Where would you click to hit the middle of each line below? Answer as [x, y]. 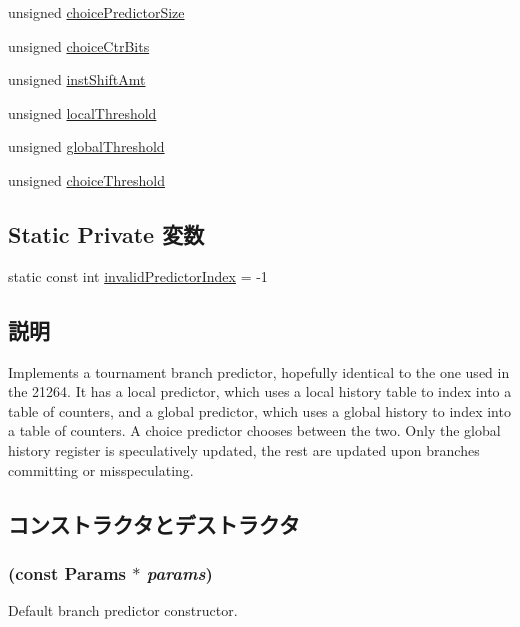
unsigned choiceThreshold [86, 179]
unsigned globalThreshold [86, 146]
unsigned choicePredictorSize [96, 12]
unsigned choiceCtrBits [79, 45]
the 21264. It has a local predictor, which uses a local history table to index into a [260, 391]
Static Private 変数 [106, 233]
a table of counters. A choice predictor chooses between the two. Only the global [254, 430]
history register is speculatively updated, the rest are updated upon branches [244, 449]
